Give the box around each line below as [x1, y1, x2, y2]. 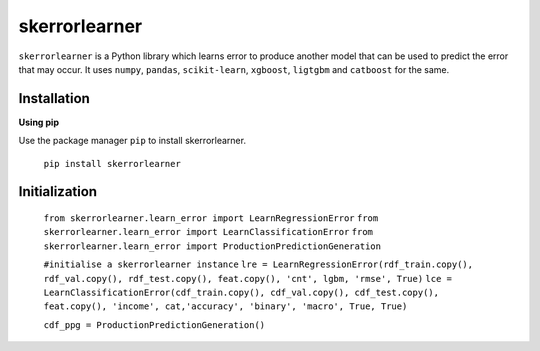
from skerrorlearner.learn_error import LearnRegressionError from [43, 213, 379, 224]
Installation [18, 90, 90, 107]
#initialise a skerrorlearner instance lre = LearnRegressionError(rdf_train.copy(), [43, 259, 474, 270]
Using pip [18, 116, 60, 128]
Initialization [18, 183, 98, 200]
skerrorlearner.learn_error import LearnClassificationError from [43, 226, 374, 238]
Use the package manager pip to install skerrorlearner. [18, 135, 247, 147]
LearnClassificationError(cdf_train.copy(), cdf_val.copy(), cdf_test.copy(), [43, 286, 440, 298]
